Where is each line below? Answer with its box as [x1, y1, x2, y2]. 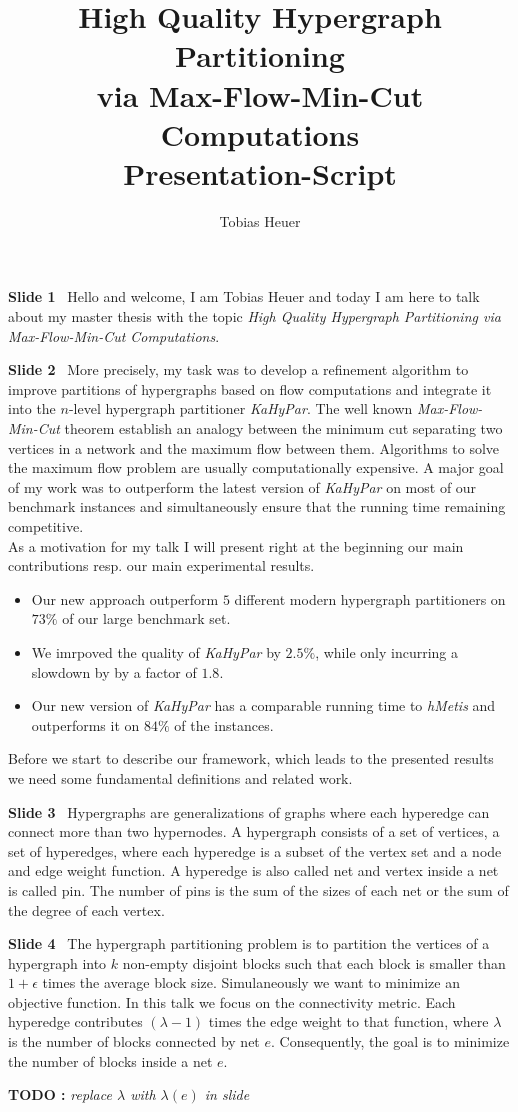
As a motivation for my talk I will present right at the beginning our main [8, 535, 464, 556]
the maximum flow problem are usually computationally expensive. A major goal [8, 457, 504, 478]
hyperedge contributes [8, 1011, 143, 1032]
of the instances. [174, 714, 274, 735]
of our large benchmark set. [62, 608, 231, 629]
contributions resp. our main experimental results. [8, 555, 315, 576]
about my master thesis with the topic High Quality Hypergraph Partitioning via [8, 306, 501, 327]
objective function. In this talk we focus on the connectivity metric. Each [8, 991, 456, 1012]
